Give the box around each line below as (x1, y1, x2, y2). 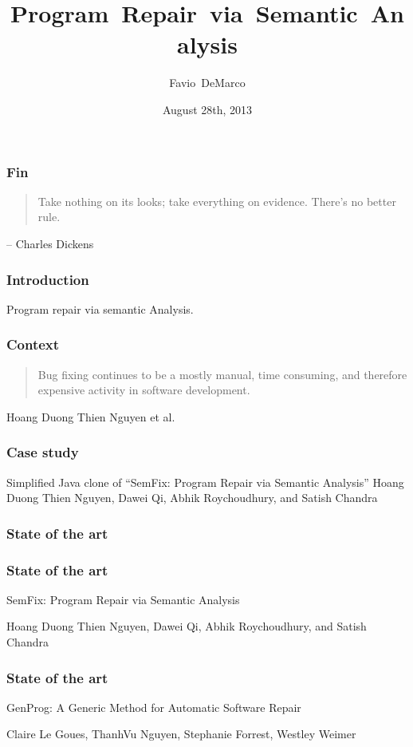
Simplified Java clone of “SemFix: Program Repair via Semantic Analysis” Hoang (6, 473, 404, 490)
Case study (6, 442, 79, 462)
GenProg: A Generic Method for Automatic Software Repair (6, 698, 301, 715)
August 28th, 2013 (162, 101, 253, 117)
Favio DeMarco (169, 74, 246, 91)
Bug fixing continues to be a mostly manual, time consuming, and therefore (37, 366, 407, 382)
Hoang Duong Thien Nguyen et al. (6, 408, 175, 425)
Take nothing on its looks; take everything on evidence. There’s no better (37, 192, 396, 209)
